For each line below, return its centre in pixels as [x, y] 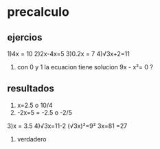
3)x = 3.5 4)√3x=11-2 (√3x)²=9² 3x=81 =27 [67, 126]
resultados [31, 89]
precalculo [38, 12]
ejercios [25, 37]
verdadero [32, 139]
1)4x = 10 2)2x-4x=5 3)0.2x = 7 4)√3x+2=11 [69, 54]
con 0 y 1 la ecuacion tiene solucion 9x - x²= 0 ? [85, 67]
